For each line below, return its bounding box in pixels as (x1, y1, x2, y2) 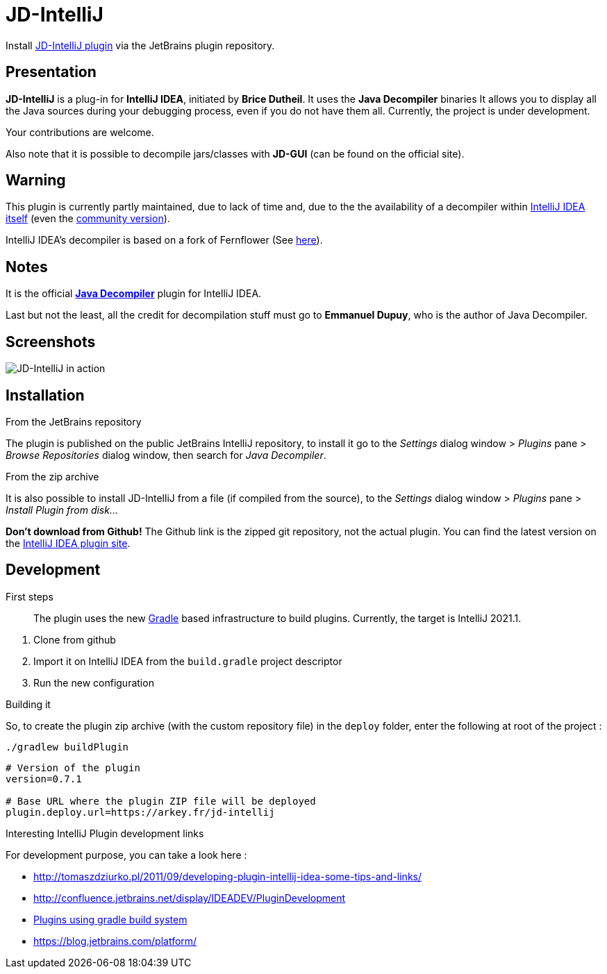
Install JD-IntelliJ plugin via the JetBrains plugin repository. (6, 39, 275, 51)
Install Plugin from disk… (6, 503, 119, 516)
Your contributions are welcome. (6, 126, 154, 138)
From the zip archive (6, 470, 99, 482)
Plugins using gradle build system (33, 913, 188, 925)
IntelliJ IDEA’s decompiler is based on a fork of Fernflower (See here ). (6, 234, 323, 246)
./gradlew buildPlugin (6, 741, 129, 753)
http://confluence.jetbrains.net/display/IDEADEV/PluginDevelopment (33, 891, 346, 904)
